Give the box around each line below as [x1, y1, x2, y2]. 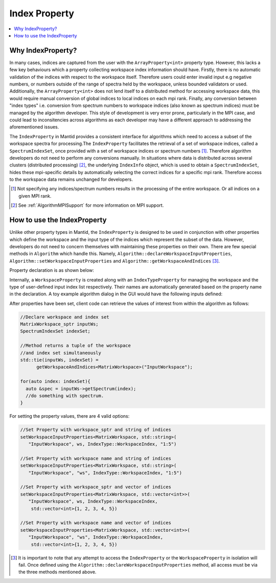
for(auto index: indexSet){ [20, 379, 90, 384]
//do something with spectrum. [26, 393, 104, 399]
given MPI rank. [18, 192, 52, 199]
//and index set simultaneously [20, 350, 102, 356]
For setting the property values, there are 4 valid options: [9, 413, 130, 419]
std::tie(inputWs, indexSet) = [20, 357, 99, 363]
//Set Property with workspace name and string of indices [20, 456, 171, 461]
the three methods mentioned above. [18, 569, 97, 575]
